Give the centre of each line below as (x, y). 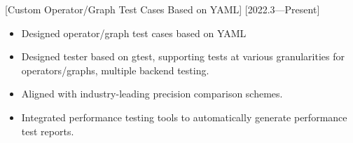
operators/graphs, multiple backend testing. (115, 70)
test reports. (48, 131)
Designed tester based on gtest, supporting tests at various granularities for (183, 56)
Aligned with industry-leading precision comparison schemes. (152, 94)
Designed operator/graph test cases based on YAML (134, 33)
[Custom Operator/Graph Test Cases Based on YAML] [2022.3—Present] (162, 9)
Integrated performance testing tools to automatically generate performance (184, 117)
